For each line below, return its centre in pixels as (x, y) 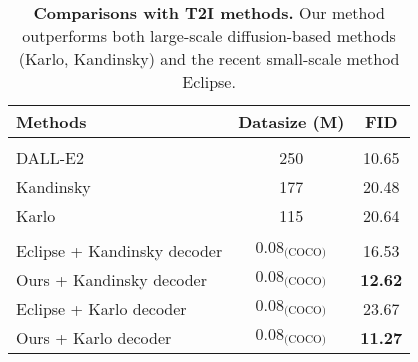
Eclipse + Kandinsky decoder (119, 250)
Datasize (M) (291, 121)
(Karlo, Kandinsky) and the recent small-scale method (209, 58)
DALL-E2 (50, 157)
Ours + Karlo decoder (94, 337)
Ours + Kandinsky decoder (111, 279)
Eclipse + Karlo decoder (101, 308)
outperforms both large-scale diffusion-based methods (209, 35)
